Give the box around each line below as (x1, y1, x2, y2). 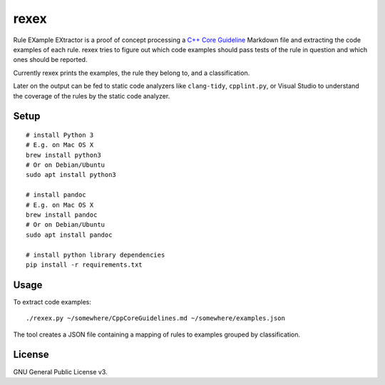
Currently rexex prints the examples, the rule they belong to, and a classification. (13, 68, 250, 77)
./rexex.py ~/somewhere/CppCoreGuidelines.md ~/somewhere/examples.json (26, 314, 285, 322)
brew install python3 (26, 150, 101, 159)
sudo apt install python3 (26, 171, 117, 179)
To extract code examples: (13, 297, 92, 306)
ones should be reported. (13, 56, 88, 64)
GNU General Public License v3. (13, 367, 108, 376)
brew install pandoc (26, 211, 98, 219)
